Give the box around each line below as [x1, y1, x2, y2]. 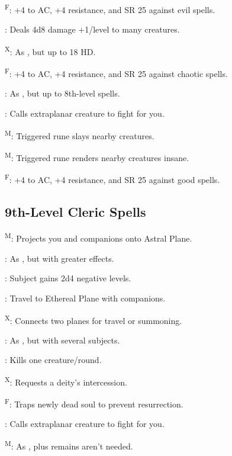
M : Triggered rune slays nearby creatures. [5, 127, 154, 142]
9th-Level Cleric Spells [5, 202, 146, 220]
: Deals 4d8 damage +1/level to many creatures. [5, 23, 180, 36]
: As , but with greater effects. [5, 252, 114, 264]
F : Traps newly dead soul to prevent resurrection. [5, 396, 183, 410]
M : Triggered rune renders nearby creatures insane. [5, 149, 189, 163]
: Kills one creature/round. [5, 354, 102, 366]
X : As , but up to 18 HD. [5, 43, 96, 57]
